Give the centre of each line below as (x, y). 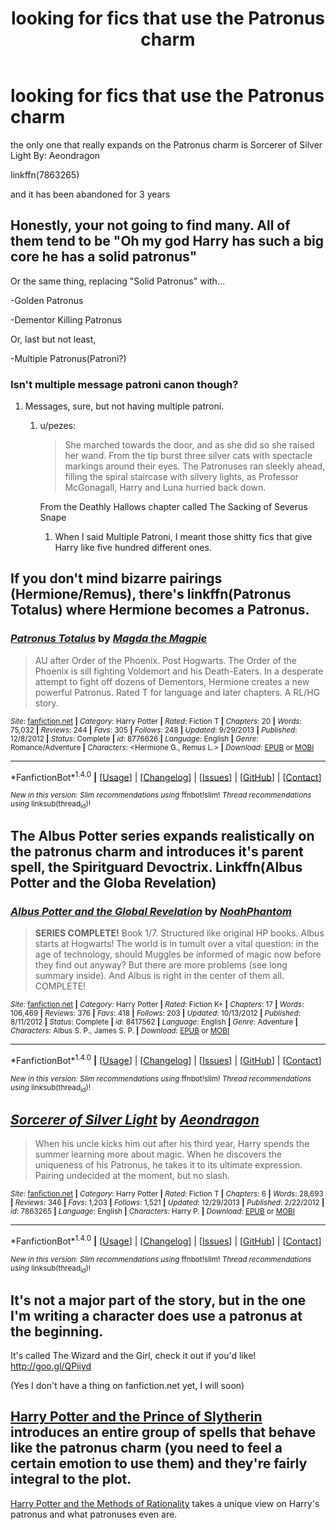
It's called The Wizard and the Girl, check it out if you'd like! (133, 1355)
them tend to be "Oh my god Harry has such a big (167, 241)
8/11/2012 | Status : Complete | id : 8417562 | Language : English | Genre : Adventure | (154, 1022)
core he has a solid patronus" (104, 257)
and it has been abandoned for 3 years (90, 194)
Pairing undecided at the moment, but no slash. (132, 1176)
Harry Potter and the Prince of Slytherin (136, 1417)
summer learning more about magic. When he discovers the (158, 1154)
